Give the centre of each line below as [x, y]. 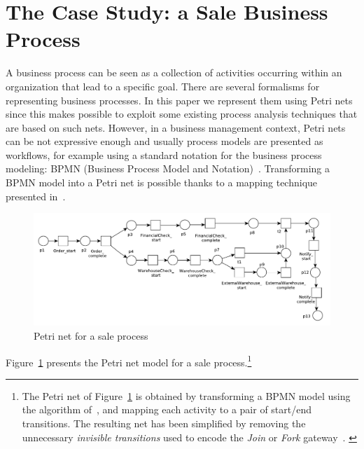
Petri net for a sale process [91, 335]
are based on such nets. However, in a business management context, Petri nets [176, 127]
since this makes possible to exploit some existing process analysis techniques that [182, 114]
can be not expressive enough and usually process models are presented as [164, 141]
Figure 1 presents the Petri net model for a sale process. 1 [129, 361]
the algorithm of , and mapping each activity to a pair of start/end [167, 409]
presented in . [36, 196]
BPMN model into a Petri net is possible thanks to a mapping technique [162, 182]
